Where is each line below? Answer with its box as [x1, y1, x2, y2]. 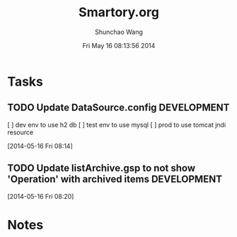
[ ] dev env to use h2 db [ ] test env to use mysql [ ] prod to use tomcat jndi [7, 120, 226, 129]
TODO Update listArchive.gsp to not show [7, 162, 196, 174]
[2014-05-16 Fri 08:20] [7, 192, 74, 200]
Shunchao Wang [94, 28, 144, 36]
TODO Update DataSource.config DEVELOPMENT [7, 102, 230, 114]
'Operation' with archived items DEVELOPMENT [7, 173, 223, 185]
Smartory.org [79, 4, 159, 21]
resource [7, 128, 34, 137]
